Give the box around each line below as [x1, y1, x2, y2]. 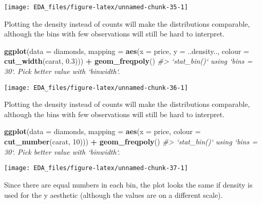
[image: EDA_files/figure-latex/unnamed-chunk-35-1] [4, 4, 188, 11]
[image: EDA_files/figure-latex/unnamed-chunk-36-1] [4, 84, 188, 91]
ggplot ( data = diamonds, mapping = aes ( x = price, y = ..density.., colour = [4, 45, 249, 56]
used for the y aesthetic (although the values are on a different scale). [4, 189, 223, 200]
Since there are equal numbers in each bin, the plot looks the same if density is [4, 179, 253, 190]
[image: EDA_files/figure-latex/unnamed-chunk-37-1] [4, 164, 188, 172]
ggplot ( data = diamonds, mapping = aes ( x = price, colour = [4, 126, 201, 137]
